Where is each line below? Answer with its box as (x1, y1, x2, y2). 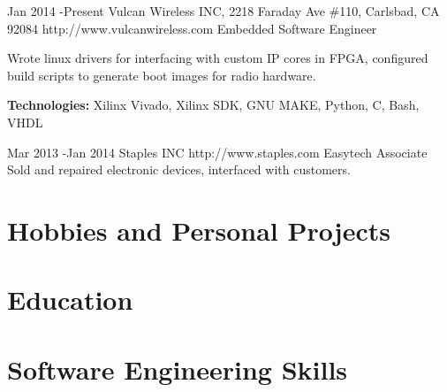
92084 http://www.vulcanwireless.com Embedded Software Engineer (7, 19, 377, 37)
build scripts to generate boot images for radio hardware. (7, 65, 316, 84)
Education (7, 281, 133, 318)
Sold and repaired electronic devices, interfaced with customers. (7, 160, 351, 179)
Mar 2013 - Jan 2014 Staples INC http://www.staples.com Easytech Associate (7, 142, 428, 161)
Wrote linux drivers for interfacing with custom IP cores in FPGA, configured (7, 49, 428, 67)
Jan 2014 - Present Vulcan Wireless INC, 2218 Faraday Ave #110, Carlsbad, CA (7, 2, 440, 19)
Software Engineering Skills (7, 350, 348, 387)
